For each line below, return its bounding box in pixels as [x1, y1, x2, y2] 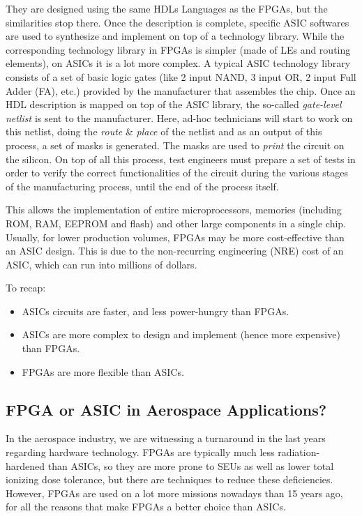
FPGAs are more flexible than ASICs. [22, 364, 184, 379]
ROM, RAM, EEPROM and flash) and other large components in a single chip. [6, 215, 347, 230]
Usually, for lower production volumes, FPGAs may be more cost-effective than [6, 229, 345, 244]
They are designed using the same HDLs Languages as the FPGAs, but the [6, 1, 328, 15]
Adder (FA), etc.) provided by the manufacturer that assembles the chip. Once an [6, 83, 356, 98]
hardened [6, 458, 45, 473]
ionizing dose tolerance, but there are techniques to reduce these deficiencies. [6, 472, 333, 487]
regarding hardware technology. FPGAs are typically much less [6, 445, 275, 460]
